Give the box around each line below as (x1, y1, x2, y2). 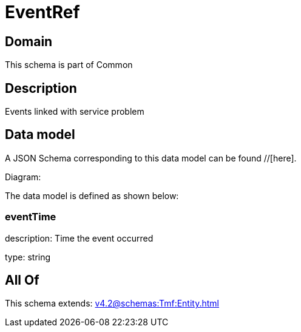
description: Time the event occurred (5, 232, 154, 243)
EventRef (5, 2, 80, 22)
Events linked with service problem (5, 106, 144, 117)
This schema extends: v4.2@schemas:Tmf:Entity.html (5, 298, 219, 309)
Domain (5, 33, 53, 49)
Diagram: (5, 171, 41, 182)
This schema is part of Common (5, 59, 133, 70)
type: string (5, 251, 51, 262)
